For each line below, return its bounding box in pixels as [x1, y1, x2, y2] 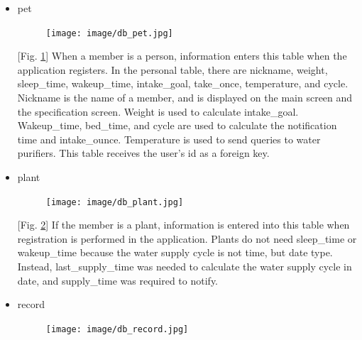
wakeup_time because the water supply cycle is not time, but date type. [17, 245, 333, 260]
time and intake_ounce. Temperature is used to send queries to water [17, 131, 321, 146]
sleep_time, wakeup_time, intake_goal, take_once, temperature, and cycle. [17, 76, 349, 91]
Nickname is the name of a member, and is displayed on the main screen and [17, 90, 353, 105]
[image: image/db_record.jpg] [45, 324, 189, 334]
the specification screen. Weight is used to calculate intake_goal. [17, 104, 299, 119]
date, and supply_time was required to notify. [17, 273, 219, 287]
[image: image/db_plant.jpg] [45, 197, 184, 207]
